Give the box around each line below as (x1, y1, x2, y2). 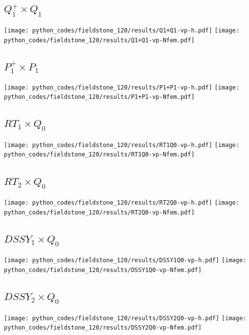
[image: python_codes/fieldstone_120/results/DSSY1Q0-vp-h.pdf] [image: (4, 257, 247, 264)
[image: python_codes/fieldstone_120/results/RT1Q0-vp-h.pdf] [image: (4, 141, 240, 149)
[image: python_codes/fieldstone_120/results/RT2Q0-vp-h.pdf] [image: (4, 199, 240, 207)
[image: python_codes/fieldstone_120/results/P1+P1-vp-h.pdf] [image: (4, 84, 240, 91)
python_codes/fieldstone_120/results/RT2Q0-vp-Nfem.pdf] (4, 209, 195, 216)
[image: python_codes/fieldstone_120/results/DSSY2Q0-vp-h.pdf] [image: (4, 314, 247, 322)
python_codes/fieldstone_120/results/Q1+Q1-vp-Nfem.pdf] (4, 36, 195, 44)
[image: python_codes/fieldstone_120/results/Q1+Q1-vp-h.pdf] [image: (4, 27, 240, 34)
